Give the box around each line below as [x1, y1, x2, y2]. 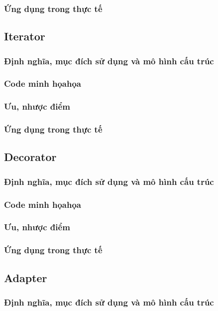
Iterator [4, 28, 45, 44]
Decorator [4, 149, 57, 164]
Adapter [4, 270, 47, 285]
